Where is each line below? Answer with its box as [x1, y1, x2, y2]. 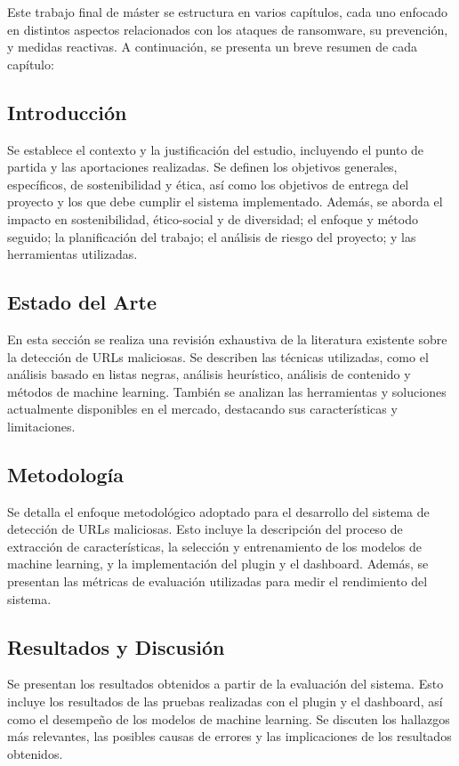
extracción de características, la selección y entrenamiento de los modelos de [7, 536, 422, 555]
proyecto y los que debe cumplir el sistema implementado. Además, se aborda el [7, 192, 443, 211]
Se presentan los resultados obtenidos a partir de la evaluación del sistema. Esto [7, 674, 444, 693]
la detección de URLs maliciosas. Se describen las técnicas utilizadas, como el [7, 347, 429, 366]
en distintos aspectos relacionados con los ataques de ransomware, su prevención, [7, 20, 448, 38]
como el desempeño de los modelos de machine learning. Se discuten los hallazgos [7, 709, 450, 728]
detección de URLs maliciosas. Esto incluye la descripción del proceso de [7, 520, 403, 538]
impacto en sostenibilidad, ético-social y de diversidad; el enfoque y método [7, 209, 418, 228]
